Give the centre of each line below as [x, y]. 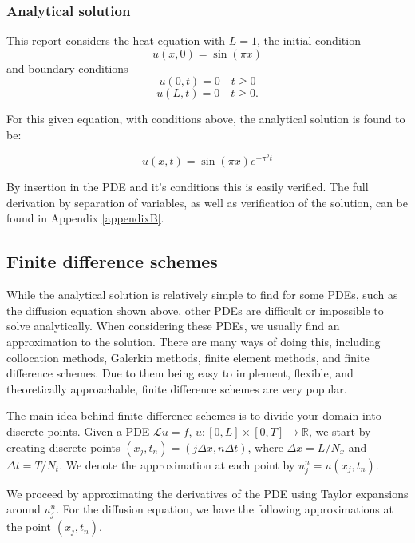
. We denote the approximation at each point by [177, 464]
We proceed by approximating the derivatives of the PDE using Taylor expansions [207, 493]
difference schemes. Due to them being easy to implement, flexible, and [180, 373]
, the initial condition [309, 40]
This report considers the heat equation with [116, 40]
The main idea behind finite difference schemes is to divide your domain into [194, 415]
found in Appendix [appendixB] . [85, 218]
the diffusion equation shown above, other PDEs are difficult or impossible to [195, 310]
